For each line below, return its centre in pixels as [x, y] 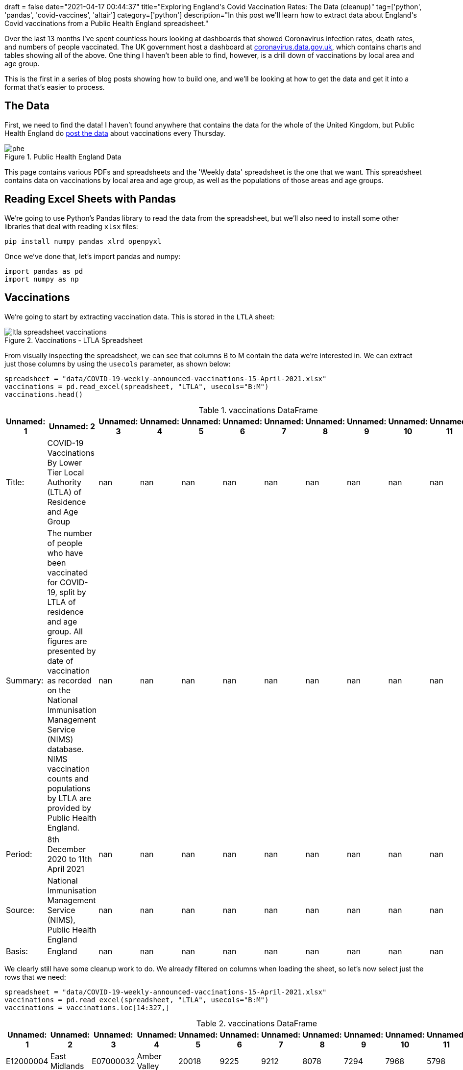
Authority [64, 482]
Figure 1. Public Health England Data [63, 157]
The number [70, 533]
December [66, 849]
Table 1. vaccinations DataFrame [258, 410]
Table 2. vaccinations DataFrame [257, 1023]
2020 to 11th [70, 859]
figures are [67, 641]
